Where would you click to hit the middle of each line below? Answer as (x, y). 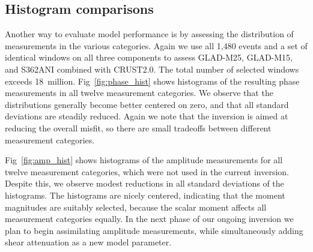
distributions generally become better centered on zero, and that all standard (147, 104)
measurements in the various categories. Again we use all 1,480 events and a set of (156, 45)
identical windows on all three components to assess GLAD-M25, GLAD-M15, (149, 57)
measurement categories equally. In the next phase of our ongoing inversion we (149, 219)
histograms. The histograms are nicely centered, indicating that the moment (145, 195)
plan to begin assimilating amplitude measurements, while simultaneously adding (154, 230)
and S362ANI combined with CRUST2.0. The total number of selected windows (152, 69)
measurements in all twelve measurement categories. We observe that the (139, 93)
